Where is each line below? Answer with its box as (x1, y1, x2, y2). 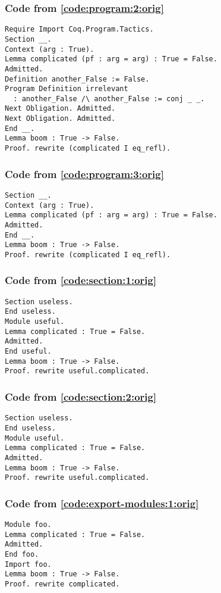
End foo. (5, 550, 39, 559)
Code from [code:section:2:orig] (5, 389, 157, 404)
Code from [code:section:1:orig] (5, 273, 157, 288)
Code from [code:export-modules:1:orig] (5, 495, 199, 510)
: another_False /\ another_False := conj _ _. (13, 94, 205, 103)
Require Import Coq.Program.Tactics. (5, 25, 154, 34)
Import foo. (5, 560, 52, 569)
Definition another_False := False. (5, 74, 150, 83)
